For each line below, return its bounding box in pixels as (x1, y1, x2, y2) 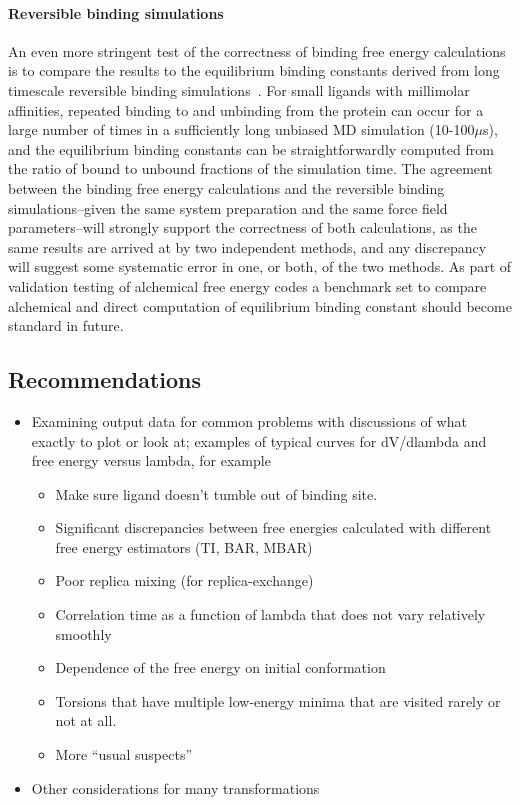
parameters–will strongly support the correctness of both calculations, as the (8, 217, 477, 238)
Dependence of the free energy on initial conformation (55, 657, 386, 678)
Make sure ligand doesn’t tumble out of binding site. (55, 483, 378, 504)
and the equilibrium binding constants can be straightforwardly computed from (8, 138, 494, 159)
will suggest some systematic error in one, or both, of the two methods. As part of (8, 256, 512, 277)
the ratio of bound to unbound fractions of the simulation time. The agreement (8, 158, 493, 179)
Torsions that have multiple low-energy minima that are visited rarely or (55, 690, 501, 711)
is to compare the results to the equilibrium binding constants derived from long (8, 60, 500, 81)
